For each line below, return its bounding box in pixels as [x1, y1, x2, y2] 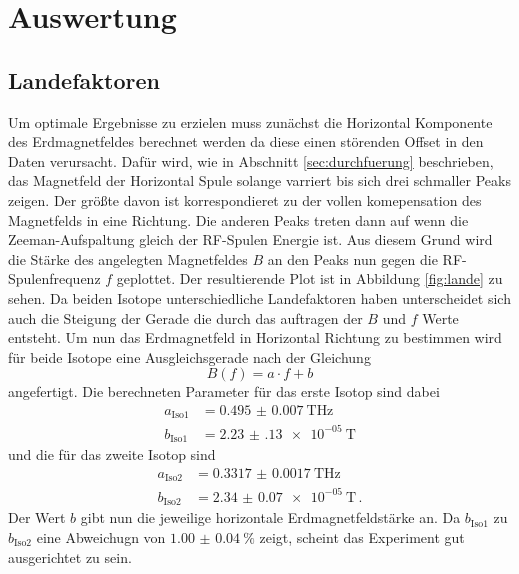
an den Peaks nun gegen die [267, 248, 438, 269]
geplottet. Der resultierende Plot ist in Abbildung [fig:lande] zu [116, 268, 503, 289]
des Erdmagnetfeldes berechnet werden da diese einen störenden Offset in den [8, 131, 484, 152]
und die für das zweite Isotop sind [8, 444, 216, 465]
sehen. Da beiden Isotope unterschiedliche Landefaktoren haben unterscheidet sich [8, 287, 511, 308]
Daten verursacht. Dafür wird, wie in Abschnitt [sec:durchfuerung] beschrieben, [8, 150, 494, 171]
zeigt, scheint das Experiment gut [259, 527, 465, 548]
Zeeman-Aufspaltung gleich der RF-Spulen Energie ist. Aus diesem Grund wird [8, 229, 493, 250]
